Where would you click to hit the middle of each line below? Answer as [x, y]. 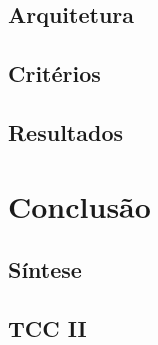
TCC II [47, 327]
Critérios [54, 73]
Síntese [45, 269]
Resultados [65, 131]
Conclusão [79, 205]
